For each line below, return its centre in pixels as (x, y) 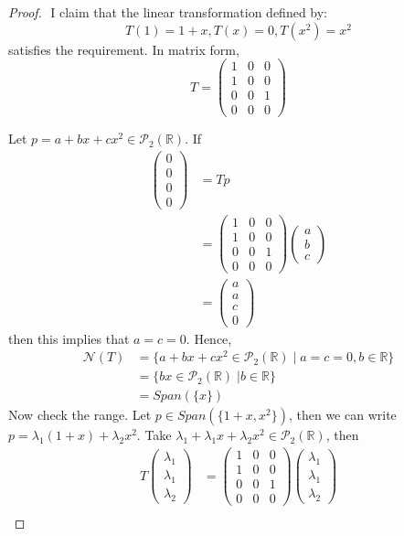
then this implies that (69, 338)
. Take (154, 435)
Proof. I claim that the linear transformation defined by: (168, 12)
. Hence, (209, 338)
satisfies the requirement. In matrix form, (124, 49)
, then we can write (342, 415)
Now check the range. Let (80, 415)
